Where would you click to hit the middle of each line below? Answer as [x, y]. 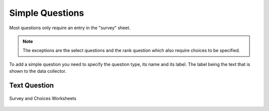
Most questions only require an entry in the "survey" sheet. [70, 28]
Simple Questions [47, 13]
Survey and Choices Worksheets [43, 98]
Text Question [32, 85]
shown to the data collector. [38, 71]
